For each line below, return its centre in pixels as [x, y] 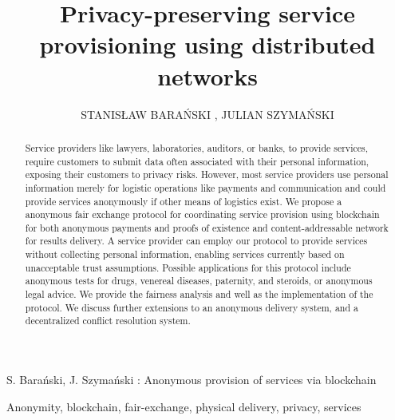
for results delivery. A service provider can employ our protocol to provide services [196, 241]
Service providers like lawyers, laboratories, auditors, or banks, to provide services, [196, 147]
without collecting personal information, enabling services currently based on [185, 254]
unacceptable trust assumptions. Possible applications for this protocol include [188, 267]
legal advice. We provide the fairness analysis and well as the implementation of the [199, 294]
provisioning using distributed [207, 44]
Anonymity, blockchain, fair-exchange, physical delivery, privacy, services [184, 406]
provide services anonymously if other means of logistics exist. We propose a [184, 201]
